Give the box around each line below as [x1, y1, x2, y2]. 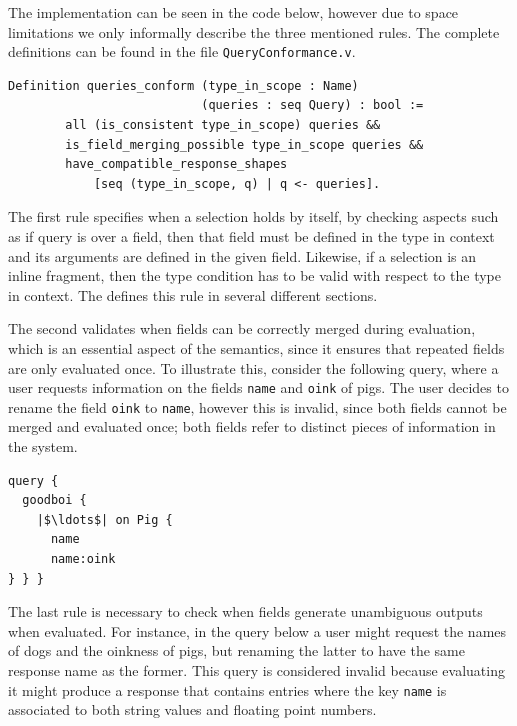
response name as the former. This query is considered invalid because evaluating [8, 660, 505, 680]
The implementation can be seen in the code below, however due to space [8, 2, 459, 22]
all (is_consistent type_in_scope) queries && [65, 118, 381, 133]
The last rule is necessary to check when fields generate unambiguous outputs [8, 601, 483, 622]
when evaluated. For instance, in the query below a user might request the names [8, 620, 507, 641]
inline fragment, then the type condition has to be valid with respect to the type [8, 265, 501, 286]
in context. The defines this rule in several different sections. [8, 284, 378, 305]
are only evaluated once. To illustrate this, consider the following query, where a [8, 357, 499, 378]
